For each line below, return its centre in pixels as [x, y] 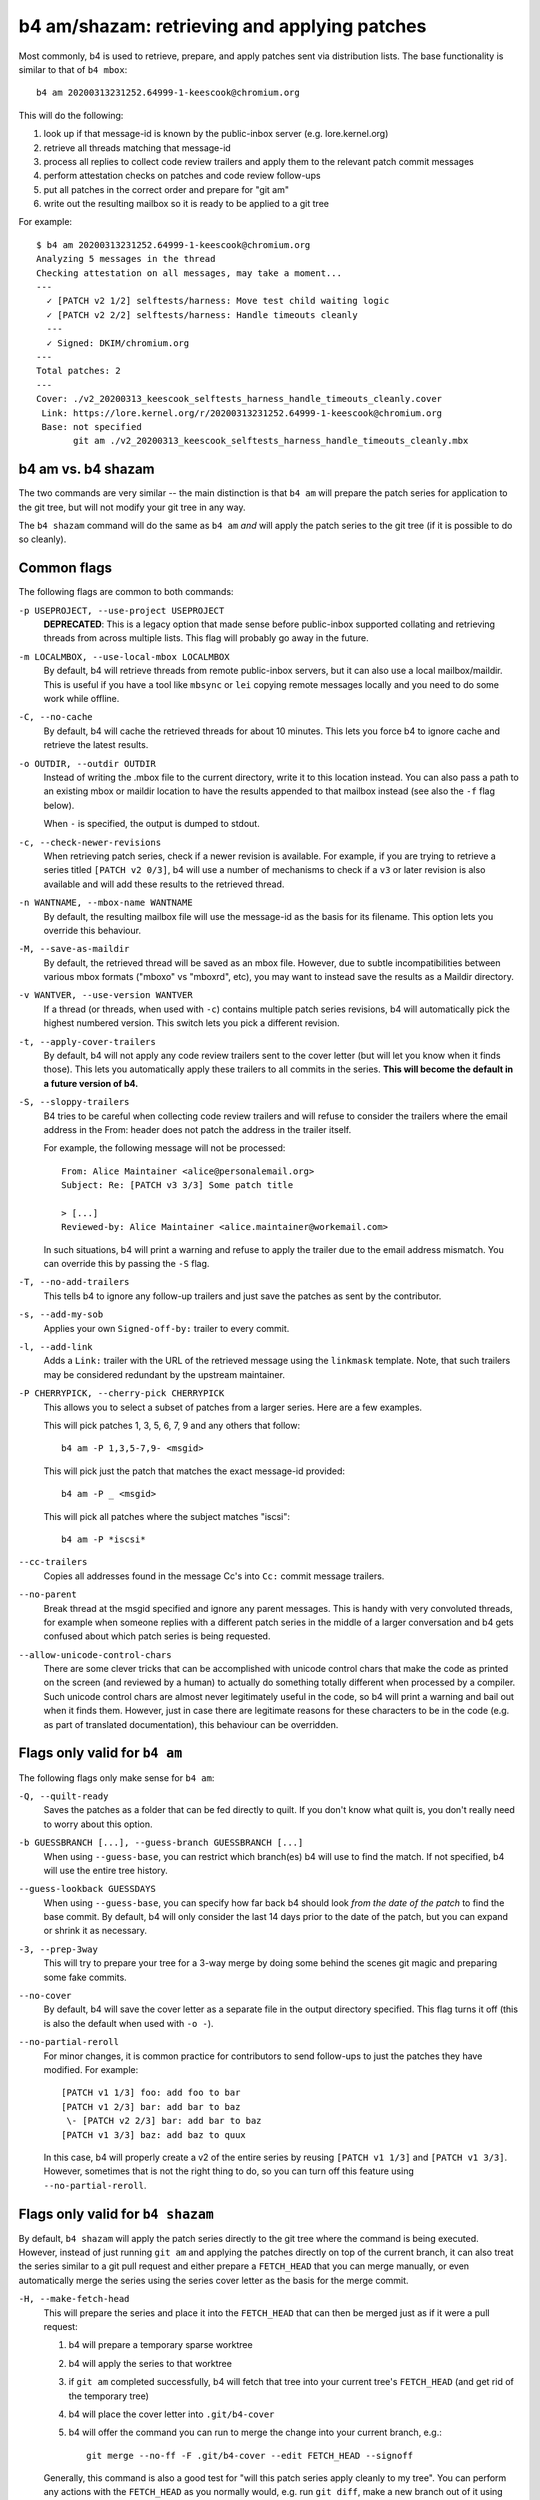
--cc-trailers [53, 1562]
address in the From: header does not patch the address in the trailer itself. [197, 1129]
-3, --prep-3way [58, 1949]
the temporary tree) [109, 2396]
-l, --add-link [56, 1347]
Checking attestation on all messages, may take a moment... [189, 273]
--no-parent [47, 1594]
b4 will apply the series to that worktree [150, 2363]
